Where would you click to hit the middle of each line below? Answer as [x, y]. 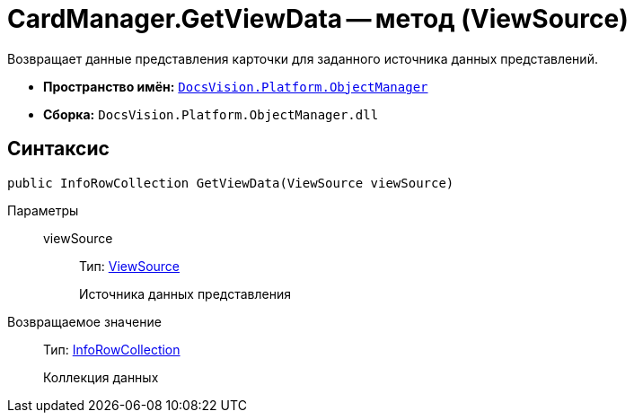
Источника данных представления [185, 293]
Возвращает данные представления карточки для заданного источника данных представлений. [303, 58]
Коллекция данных [101, 377]
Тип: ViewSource [130, 266]
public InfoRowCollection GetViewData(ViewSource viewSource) [231, 183]
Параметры [43, 210]
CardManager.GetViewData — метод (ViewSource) [318, 19]
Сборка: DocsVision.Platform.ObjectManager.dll [211, 114]
